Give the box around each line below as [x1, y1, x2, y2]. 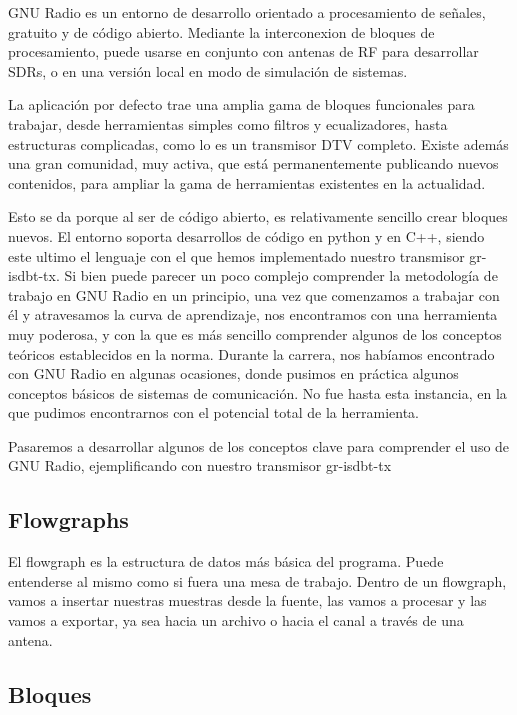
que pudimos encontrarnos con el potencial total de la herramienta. [8, 402, 419, 423]
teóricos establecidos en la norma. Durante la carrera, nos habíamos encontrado [8, 343, 495, 364]
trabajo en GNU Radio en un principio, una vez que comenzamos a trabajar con [8, 284, 500, 305]
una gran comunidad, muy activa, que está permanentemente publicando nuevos [8, 153, 499, 174]
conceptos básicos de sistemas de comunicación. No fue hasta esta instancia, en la [8, 382, 507, 403]
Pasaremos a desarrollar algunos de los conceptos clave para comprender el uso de [8, 435, 510, 456]
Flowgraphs [8, 504, 129, 535]
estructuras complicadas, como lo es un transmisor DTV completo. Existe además [8, 133, 509, 154]
